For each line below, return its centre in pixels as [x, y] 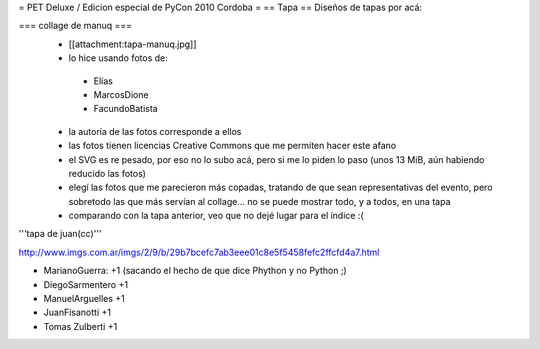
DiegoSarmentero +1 [86, 284]
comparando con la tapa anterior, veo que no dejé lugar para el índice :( [216, 216]
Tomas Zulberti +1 [80, 326]
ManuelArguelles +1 [84, 299]
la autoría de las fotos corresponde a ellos [155, 131]
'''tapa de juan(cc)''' [60, 234]
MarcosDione [121, 94]
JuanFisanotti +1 [77, 312]
